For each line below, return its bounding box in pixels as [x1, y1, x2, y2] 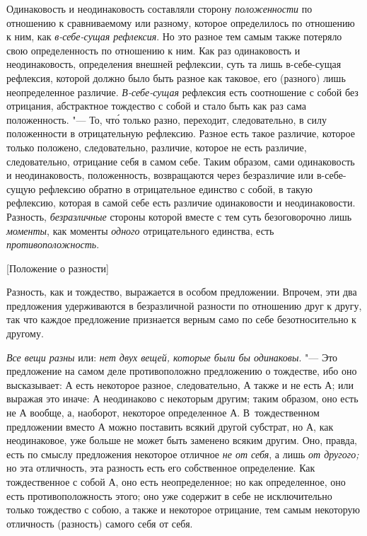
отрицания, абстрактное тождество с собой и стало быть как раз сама [6, 98, 307, 113]
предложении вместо [6, 419, 95, 433]
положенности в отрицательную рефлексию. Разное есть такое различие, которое [6, 126, 355, 141]
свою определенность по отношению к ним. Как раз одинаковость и [6, 42, 301, 57]
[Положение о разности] [6, 260, 109, 275]
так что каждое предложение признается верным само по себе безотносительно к [6, 312, 356, 327]
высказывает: [6, 377, 62, 392]
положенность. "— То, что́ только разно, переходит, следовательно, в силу [6, 112, 327, 127]
